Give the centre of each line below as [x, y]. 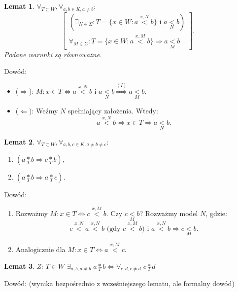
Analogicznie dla [40, 249]
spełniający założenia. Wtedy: [113, 110]
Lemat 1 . [19, 6]
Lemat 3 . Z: [24, 266]
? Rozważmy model [169, 213]
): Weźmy [43, 110]
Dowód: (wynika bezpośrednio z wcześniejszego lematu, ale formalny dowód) [119, 283]
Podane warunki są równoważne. [53, 55]
